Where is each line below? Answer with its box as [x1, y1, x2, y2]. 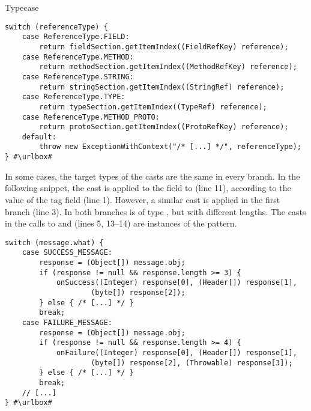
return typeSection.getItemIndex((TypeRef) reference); [39, 102, 267, 111]
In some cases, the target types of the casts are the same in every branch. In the [5, 169, 300, 182]
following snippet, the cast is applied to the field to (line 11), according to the [5, 181, 291, 194]
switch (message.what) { [5, 238, 104, 247]
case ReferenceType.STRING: [22, 72, 134, 81]
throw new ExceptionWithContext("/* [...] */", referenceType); [39, 142, 301, 151]
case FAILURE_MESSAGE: [22, 318, 112, 327]
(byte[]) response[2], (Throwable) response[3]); [91, 358, 293, 367]
